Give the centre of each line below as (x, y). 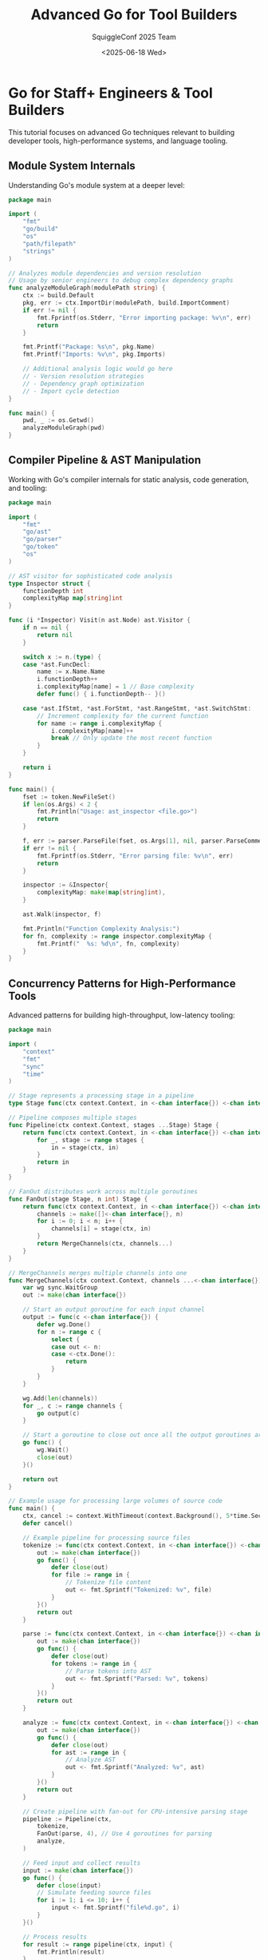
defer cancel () (48, 1524)
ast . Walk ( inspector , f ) (62, 914)
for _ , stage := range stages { (91, 1140)
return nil (55, 635)
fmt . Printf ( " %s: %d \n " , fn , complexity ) (108, 944)
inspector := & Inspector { (66, 885)
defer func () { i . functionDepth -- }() (101, 694)
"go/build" (41, 229)
